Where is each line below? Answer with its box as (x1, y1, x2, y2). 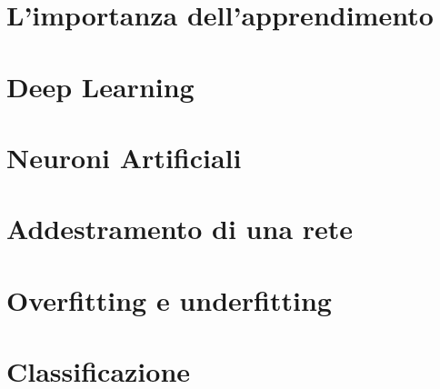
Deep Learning (6, 67, 195, 105)
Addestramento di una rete (6, 210, 354, 247)
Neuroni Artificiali (6, 138, 242, 175)
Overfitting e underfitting (6, 281, 332, 318)
